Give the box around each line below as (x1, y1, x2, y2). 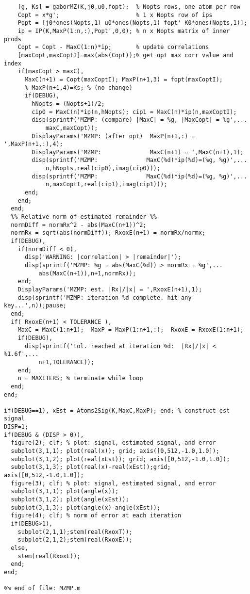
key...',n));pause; (4, 302, 67, 309)
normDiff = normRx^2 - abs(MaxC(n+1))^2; (11, 221, 147, 228)
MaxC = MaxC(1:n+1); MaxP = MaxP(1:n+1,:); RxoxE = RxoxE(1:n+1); (17, 326, 244, 334)
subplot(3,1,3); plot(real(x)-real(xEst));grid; (11, 464, 171, 471)
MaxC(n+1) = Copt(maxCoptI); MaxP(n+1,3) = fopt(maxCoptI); (24, 76, 223, 83)
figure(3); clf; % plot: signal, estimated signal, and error (11, 480, 216, 487)
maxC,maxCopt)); (45, 124, 98, 131)
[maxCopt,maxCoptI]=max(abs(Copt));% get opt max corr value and (17, 51, 233, 59)
